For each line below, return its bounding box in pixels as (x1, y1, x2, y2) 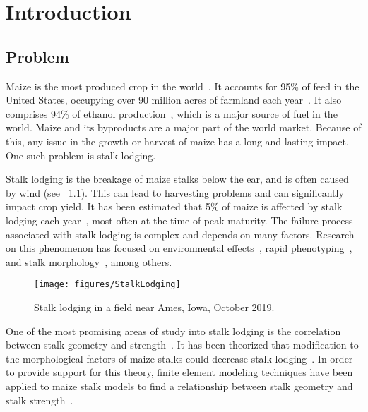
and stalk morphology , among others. (6, 254, 172, 269)
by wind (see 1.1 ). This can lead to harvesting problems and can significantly (6, 185, 344, 200)
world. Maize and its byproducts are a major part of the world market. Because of (6, 120, 362, 135)
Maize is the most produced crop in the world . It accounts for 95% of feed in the (6, 78, 360, 93)
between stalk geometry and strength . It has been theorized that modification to (6, 337, 359, 352)
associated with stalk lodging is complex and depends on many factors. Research (6, 226, 355, 241)
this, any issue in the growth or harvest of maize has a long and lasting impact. (6, 133, 349, 148)
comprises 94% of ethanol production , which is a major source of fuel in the (6, 106, 338, 121)
